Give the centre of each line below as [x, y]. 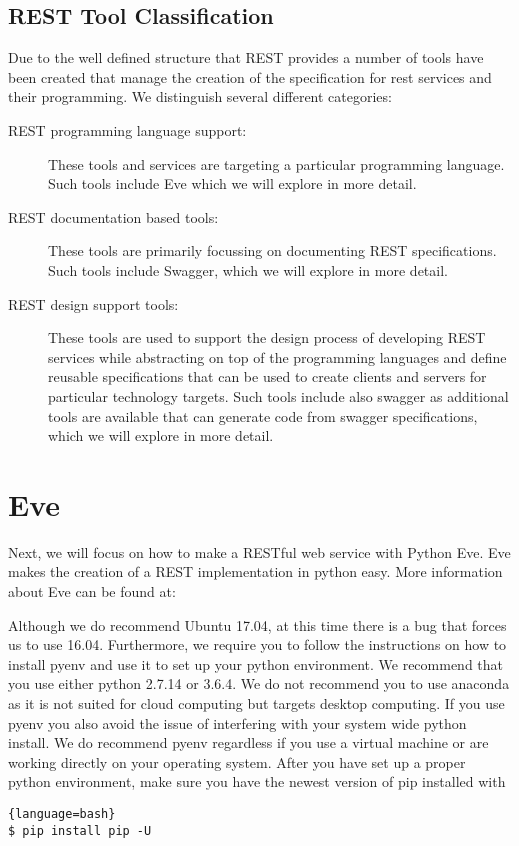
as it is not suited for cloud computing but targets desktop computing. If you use [256, 702]
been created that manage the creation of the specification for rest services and [250, 76]
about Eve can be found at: [92, 591]
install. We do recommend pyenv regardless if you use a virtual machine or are [248, 742]
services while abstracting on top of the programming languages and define [277, 356]
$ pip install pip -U [80, 830]
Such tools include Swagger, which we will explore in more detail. [248, 269]
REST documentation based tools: [113, 216]
